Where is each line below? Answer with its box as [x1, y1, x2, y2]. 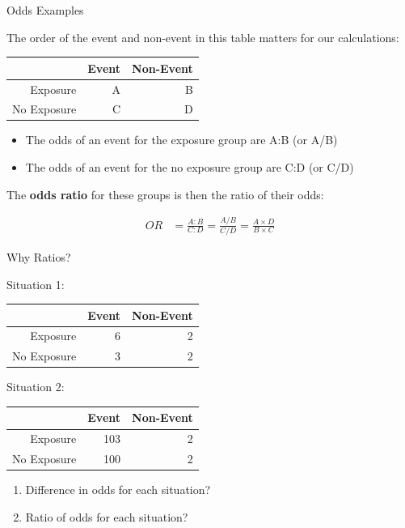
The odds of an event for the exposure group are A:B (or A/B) [25, 131, 338, 148]
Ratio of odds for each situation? [25, 508, 188, 525]
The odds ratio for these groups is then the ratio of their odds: [6, 185, 324, 202]
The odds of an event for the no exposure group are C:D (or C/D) [25, 159, 354, 176]
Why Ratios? [6, 248, 71, 265]
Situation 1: [6, 275, 65, 292]
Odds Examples [6, 2, 84, 18]
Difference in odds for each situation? [25, 481, 211, 498]
